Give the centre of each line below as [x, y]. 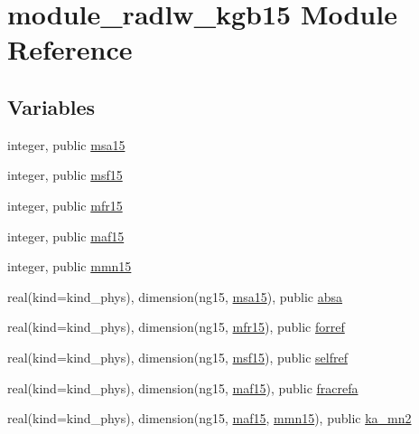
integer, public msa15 [66, 144]
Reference [70, 49]
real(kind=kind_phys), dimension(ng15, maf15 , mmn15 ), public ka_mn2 [209, 418]
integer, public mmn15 [70, 266]
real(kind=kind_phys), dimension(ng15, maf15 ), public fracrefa [183, 387]
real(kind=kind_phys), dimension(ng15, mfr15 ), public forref [176, 327]
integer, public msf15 [65, 175]
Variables [51, 106]
